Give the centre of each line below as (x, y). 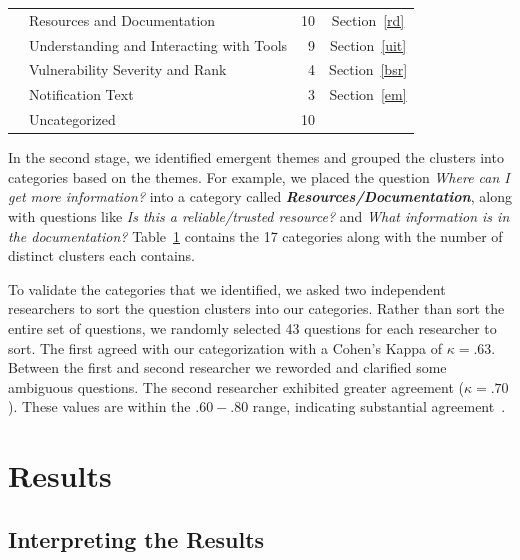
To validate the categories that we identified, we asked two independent (227, 288)
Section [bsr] (368, 69)
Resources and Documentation (122, 19)
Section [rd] (368, 19)
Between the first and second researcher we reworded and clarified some (227, 367)
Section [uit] (368, 44)
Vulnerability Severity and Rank (128, 69)
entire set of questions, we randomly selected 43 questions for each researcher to (252, 327)
